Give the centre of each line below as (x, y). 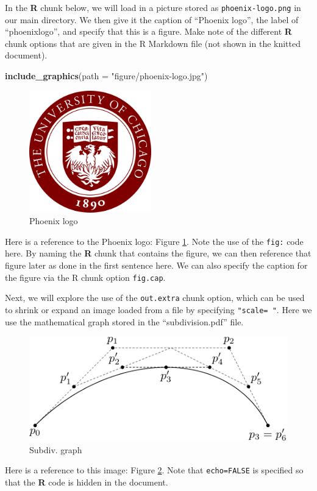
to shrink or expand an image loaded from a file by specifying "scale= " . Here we (158, 309)
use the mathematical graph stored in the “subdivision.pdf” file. (124, 321)
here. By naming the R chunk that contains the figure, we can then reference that (158, 253)
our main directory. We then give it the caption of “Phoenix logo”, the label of (152, 19)
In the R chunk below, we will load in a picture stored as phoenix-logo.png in (153, 7)
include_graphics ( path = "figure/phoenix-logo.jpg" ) (106, 76)
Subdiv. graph (56, 449)
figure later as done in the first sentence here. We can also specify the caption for (156, 265)
